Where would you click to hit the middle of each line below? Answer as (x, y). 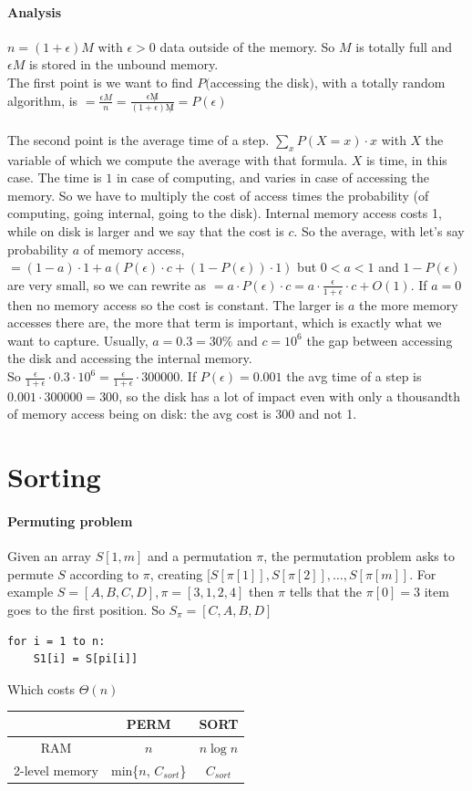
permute (31, 573)
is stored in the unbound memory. (123, 64)
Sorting (54, 477)
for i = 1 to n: (56, 641)
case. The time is (55, 177)
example (31, 592)
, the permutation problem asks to (359, 556)
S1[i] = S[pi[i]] (86, 659)
